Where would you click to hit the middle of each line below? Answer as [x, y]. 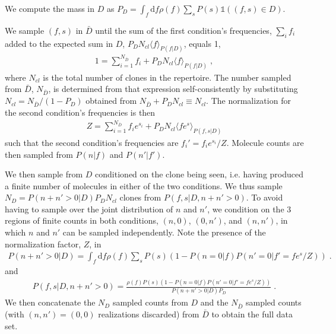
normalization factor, [43, 244]
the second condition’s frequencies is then [80, 112]
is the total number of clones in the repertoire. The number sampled [167, 77]
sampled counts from [150, 302]
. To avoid [264, 197]
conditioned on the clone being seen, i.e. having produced [199, 174]
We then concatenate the [50, 302]
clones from [140, 197]
